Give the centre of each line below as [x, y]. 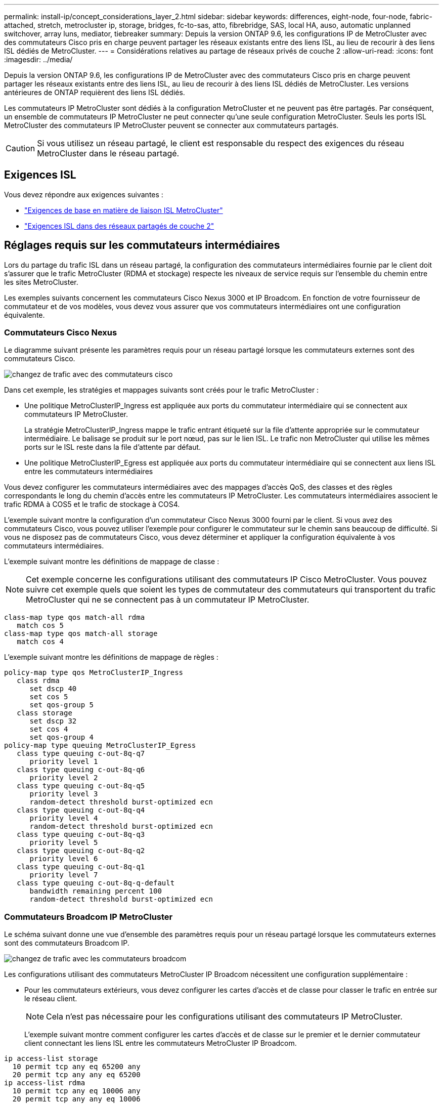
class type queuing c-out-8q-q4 [81, 810]
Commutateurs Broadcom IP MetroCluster [88, 917]
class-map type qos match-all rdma [75, 618]
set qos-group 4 [62, 737]
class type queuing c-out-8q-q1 [81, 867]
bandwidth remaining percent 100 [96, 891]
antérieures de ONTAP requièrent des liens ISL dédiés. [95, 92]
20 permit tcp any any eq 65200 [76, 1075]
